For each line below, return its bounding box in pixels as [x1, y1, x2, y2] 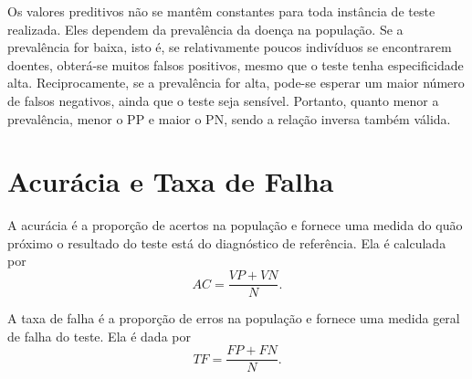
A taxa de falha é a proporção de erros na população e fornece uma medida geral [7, 309, 460, 328]
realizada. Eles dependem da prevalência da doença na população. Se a [7, 19, 404, 38]
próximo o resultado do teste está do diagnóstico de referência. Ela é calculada [7, 233, 446, 252]
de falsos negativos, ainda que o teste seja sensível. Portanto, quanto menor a [7, 90, 439, 110]
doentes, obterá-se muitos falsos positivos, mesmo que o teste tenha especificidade [7, 55, 464, 74]
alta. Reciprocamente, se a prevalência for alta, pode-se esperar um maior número [7, 73, 465, 92]
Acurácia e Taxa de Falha [7, 163, 334, 200]
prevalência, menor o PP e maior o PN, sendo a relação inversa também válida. [7, 109, 451, 128]
